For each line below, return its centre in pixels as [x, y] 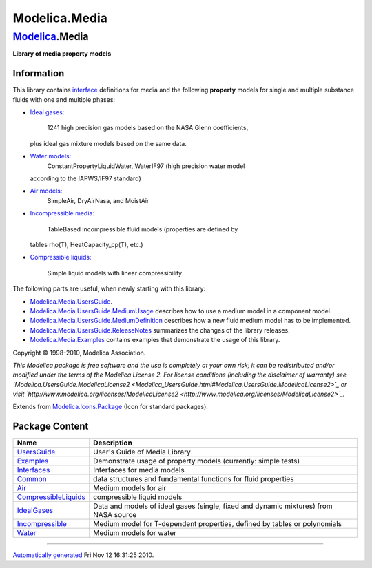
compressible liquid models [138, 497]
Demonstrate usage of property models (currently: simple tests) [197, 461]
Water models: [51, 156]
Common [32, 479]
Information [39, 73]
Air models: [46, 191]
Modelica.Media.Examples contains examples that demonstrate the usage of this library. [155, 340]
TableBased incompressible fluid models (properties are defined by [143, 229]
